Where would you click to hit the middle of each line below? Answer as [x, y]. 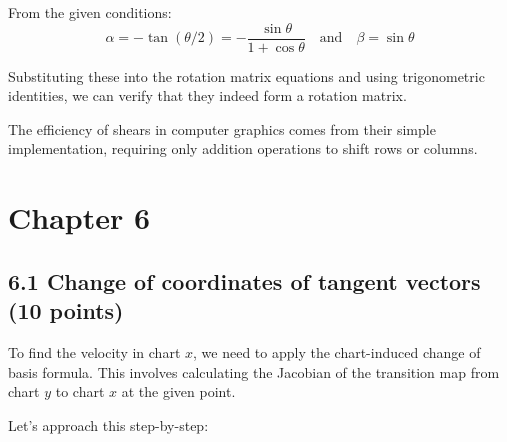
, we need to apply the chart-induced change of [337, 352]
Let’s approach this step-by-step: [108, 424]
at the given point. [178, 391]
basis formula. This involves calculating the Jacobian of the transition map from [254, 371]
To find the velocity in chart [94, 352]
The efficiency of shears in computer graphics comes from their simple [222, 128]
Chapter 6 [79, 217]
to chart [80, 391]
